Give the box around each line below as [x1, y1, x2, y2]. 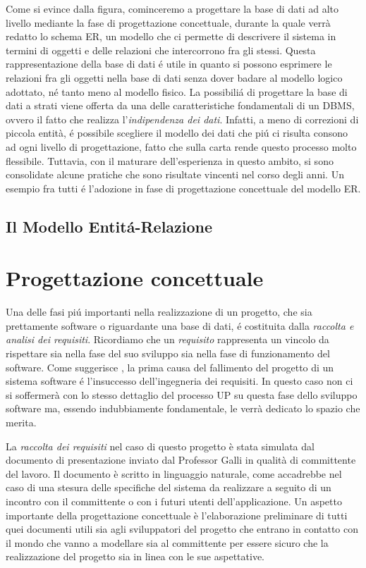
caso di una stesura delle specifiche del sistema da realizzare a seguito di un [6, 480, 331, 495]
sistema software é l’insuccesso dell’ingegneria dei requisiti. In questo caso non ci [6, 373, 353, 388]
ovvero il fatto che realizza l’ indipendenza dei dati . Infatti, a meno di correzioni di [6, 111, 359, 126]
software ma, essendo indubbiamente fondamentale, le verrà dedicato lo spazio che [6, 401, 360, 416]
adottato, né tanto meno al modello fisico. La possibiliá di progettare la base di [6, 84, 348, 99]
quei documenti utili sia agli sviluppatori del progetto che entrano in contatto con [6, 521, 359, 536]
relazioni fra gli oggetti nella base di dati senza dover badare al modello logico [6, 70, 343, 85]
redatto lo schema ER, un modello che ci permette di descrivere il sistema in [6, 29, 336, 44]
